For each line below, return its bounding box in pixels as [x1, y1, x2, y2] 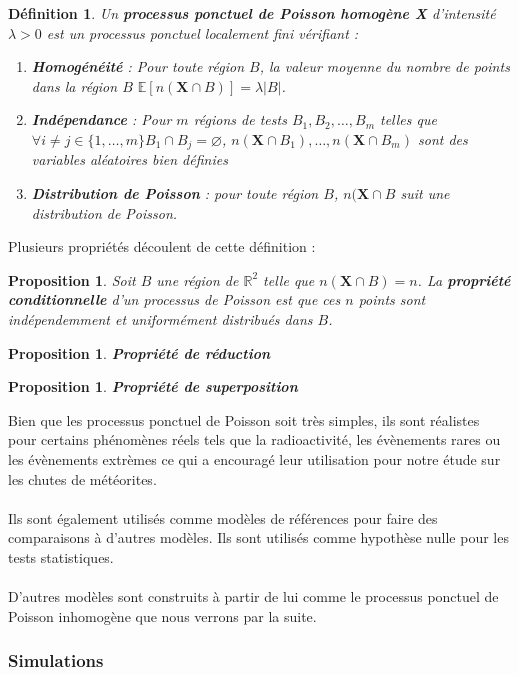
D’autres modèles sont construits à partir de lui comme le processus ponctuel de [8, 586, 499, 607]
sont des [417, 128, 468, 149]
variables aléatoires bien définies [31, 149, 228, 170]
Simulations [8, 648, 104, 673]
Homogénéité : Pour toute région [31, 56, 245, 77]
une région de [156, 269, 239, 290]
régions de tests [193, 109, 287, 130]
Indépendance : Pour [31, 109, 172, 130]
